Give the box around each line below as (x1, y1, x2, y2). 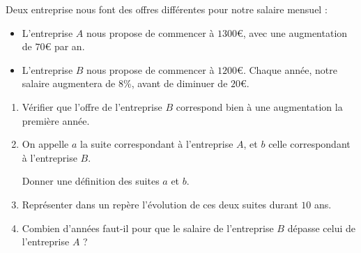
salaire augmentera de (22, 76, 116, 91)
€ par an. (45, 39, 85, 54)
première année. (22, 113, 90, 128)
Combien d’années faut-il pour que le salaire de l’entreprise (22, 220, 274, 235)
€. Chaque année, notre (237, 62, 337, 77)
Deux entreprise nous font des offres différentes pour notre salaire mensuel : (6, 2, 328, 16)
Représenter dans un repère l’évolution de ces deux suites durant (22, 197, 298, 211)
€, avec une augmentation (236, 25, 348, 40)
